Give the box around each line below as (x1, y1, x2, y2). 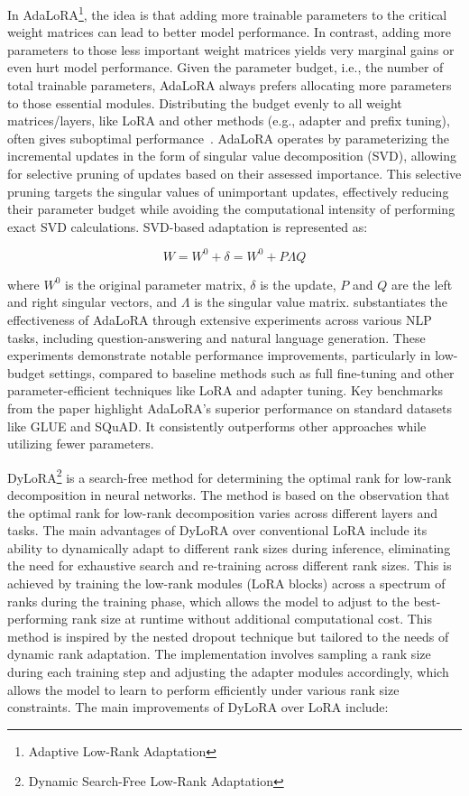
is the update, (260, 274, 336, 293)
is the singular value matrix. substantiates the (194, 292, 448, 311)
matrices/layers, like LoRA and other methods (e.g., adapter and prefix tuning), (7, 111, 450, 130)
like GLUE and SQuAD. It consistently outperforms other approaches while (7, 416, 427, 435)
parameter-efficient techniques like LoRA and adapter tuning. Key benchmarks (7, 381, 443, 400)
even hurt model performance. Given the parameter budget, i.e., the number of (7, 58, 444, 77)
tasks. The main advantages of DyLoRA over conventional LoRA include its (7, 521, 428, 540)
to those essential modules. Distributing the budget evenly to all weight (7, 93, 402, 112)
